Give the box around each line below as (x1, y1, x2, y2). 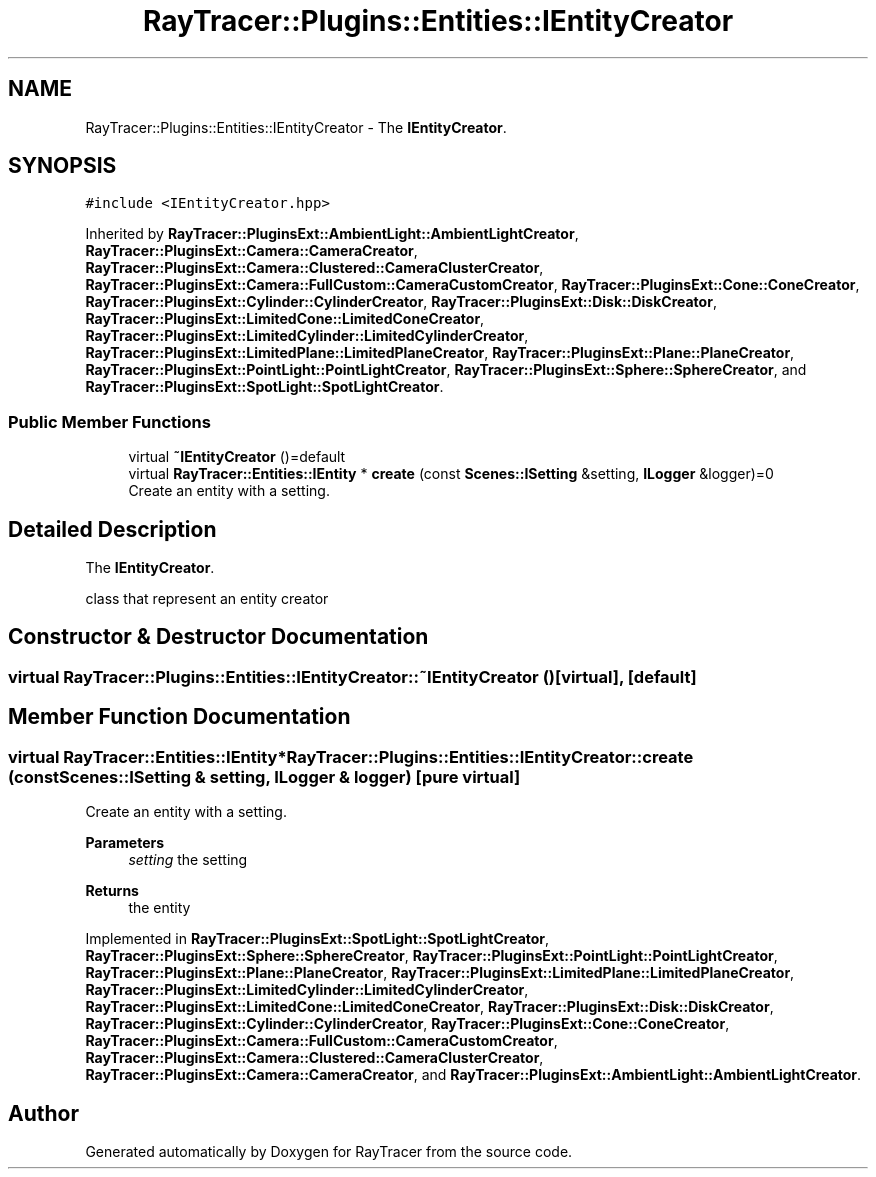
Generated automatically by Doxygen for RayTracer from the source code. (85, 1142, 573, 1160)
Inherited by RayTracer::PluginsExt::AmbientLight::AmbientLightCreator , (85, 225, 579, 243)
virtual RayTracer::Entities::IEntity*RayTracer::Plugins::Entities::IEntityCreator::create (8, 746, 694, 767)
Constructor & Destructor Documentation (8, 624, 429, 650)
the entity (128, 899, 191, 917)
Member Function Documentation (8, 704, 351, 730)
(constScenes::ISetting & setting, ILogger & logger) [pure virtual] (8, 766, 521, 787)
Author (8, 1100, 79, 1126)
